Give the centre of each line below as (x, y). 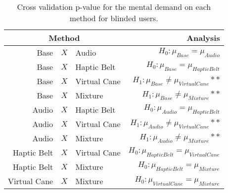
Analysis (203, 38)
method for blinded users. (114, 18)
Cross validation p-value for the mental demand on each (114, 7)
